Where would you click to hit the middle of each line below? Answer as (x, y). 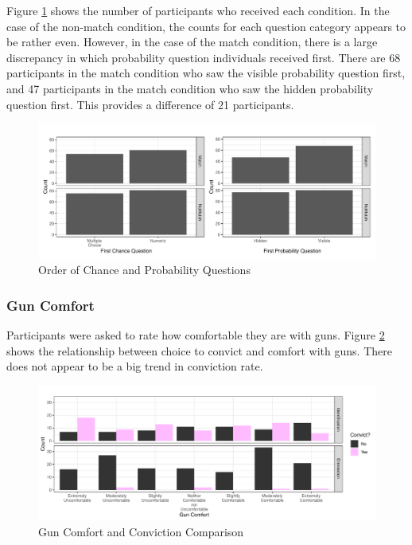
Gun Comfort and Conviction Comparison (141, 531)
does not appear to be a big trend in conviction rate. (135, 366)
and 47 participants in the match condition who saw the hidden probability (190, 88)
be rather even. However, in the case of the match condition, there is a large (192, 42)
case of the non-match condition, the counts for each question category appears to (206, 26)
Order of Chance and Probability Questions (144, 270)
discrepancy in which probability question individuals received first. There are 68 (204, 57)
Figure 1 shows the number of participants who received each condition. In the (198, 10)
